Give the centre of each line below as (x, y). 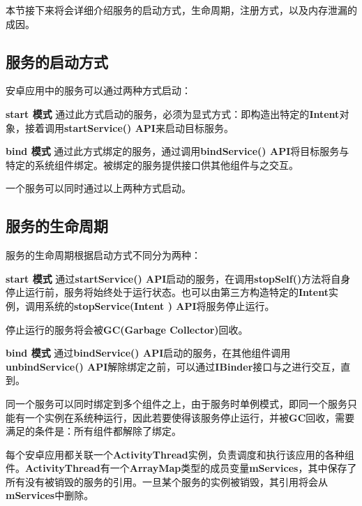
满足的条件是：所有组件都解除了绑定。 (93, 431)
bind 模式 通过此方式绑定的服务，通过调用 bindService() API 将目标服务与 (178, 151)
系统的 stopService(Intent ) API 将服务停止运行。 (159, 305)
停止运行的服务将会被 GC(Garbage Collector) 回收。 (127, 329)
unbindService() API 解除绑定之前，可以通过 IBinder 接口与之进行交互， (173, 366)
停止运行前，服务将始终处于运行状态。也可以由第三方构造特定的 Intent (167, 292)
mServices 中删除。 (50, 495)
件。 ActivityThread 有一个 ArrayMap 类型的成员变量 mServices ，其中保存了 (181, 468)
